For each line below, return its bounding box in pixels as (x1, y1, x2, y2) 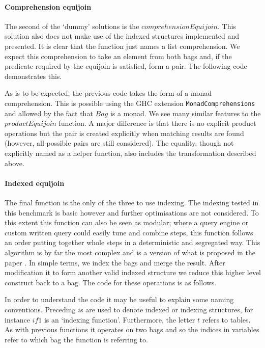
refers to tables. (202, 314, 251, 325)
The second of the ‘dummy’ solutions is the (5, 20, 139, 31)
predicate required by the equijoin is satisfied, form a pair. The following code (5, 61, 247, 71)
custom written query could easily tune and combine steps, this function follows (5, 227, 253, 237)
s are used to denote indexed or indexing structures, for (80, 304, 253, 314)
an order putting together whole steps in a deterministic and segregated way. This (5, 237, 260, 248)
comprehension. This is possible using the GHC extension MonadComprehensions (5, 97, 255, 108)
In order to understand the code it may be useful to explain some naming (5, 294, 234, 305)
